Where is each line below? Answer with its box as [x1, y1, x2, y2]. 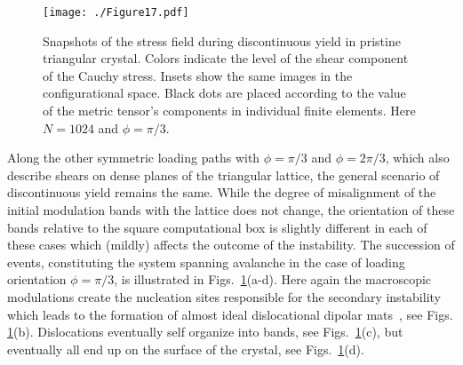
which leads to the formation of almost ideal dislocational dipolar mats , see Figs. [7, 305, 453, 323]
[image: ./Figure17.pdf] [43, 6, 189, 19]
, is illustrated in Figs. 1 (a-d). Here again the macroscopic [114, 270, 432, 289]
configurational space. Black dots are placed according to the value [43, 83, 406, 102]
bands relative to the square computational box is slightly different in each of [7, 218, 427, 236]
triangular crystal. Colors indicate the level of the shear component [43, 49, 409, 67]
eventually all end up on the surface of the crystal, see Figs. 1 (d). [7, 339, 364, 358]
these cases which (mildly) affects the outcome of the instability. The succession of [7, 235, 455, 254]
